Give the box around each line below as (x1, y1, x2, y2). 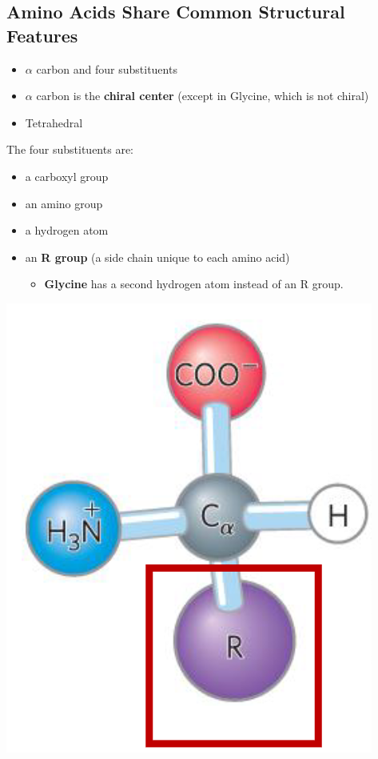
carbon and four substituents (36, 60, 177, 77)
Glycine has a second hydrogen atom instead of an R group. (44, 275, 344, 292)
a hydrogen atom (25, 222, 109, 239)
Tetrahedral (25, 114, 83, 131)
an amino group (25, 195, 103, 211)
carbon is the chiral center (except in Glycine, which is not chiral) (36, 87, 369, 104)
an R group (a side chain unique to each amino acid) (25, 248, 290, 265)
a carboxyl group (25, 167, 109, 184)
